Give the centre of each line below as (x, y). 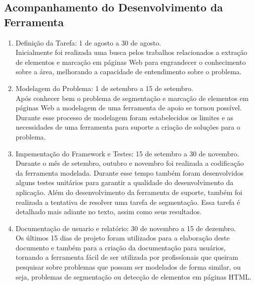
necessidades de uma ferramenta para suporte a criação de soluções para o (128, 127)
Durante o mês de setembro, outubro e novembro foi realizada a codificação (130, 163)
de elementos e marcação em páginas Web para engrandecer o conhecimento (131, 62)
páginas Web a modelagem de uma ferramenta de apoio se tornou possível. (129, 108)
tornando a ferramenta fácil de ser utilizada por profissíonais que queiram (127, 257)
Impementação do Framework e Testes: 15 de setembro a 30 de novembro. (127, 153)
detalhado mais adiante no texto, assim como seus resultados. (109, 212)
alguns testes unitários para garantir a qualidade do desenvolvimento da (125, 182)
